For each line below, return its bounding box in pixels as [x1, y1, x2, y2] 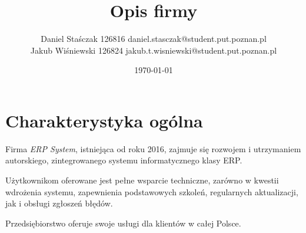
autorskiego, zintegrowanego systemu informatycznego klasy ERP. [5, 154, 242, 166]
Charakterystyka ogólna [5, 108, 203, 132]
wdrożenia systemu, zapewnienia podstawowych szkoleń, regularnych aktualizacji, [5, 185, 298, 198]
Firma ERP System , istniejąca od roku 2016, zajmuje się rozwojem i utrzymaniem [5, 142, 301, 155]
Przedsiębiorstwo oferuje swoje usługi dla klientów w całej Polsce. [5, 216, 241, 229]
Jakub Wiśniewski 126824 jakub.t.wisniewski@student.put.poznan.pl [30, 44, 277, 56]
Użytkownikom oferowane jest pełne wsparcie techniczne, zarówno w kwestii [5, 174, 279, 186]
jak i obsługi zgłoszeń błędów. [5, 197, 113, 209]
